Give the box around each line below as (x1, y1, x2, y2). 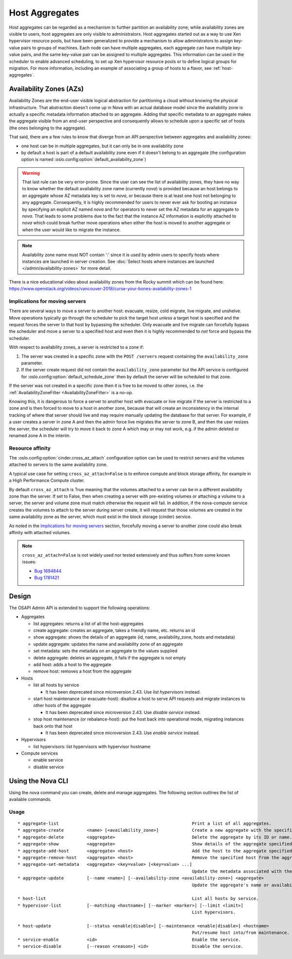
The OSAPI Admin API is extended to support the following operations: (9, 605, 150, 611)
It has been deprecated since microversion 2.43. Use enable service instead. (45, 730, 200, 736)
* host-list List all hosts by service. (18, 896, 259, 901)
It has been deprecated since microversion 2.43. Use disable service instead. (45, 709, 201, 715)
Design (9, 592, 31, 600)
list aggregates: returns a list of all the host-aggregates (33, 620, 144, 626)
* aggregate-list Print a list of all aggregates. (18, 821, 272, 826)
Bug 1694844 (34, 568, 62, 574)
